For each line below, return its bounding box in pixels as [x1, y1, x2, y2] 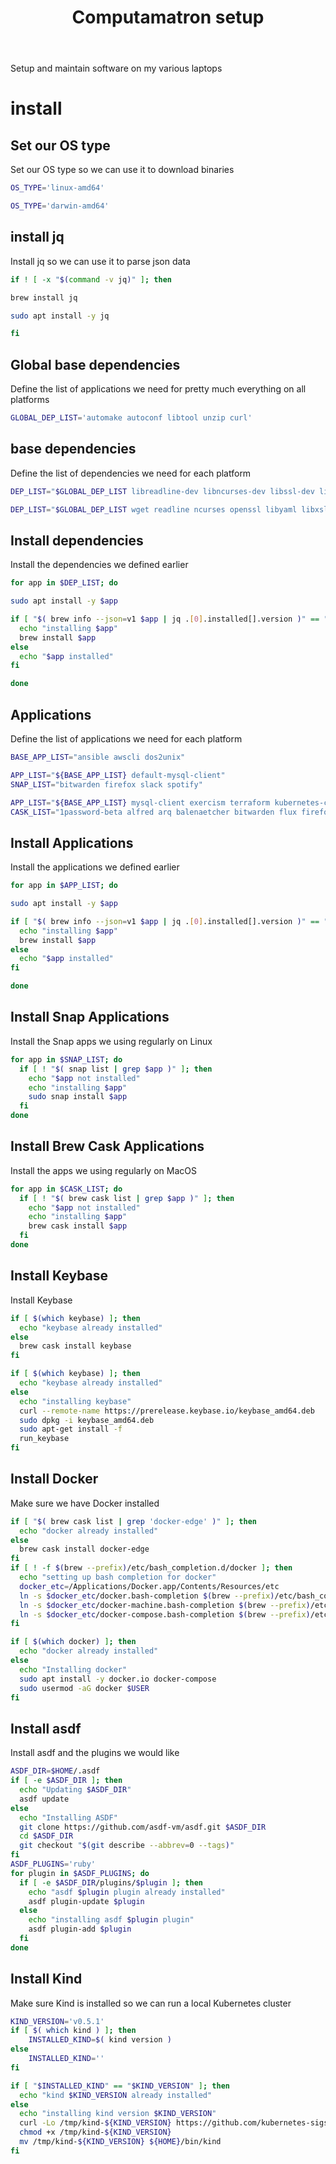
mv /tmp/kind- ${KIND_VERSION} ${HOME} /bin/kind [19, 2137, 222, 2147]
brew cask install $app [28, 1221, 128, 1231]
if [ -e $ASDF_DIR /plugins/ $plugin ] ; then [19, 1877, 203, 1888]
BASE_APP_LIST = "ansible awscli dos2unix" [10, 752, 186, 762]
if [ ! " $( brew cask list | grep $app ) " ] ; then [19, 1193, 235, 1203]
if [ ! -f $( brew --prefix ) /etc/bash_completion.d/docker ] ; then [10, 1563, 293, 1573]
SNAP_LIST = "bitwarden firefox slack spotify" [10, 779, 203, 790]
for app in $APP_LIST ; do [10, 881, 118, 891]
